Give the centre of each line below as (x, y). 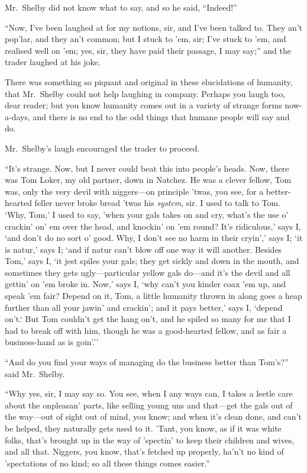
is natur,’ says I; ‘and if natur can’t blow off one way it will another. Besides (143, 249)
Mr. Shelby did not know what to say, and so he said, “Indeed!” (121, 7)
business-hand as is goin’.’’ (52, 342)
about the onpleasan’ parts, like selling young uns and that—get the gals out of (149, 405)
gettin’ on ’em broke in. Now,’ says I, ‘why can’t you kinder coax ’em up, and (146, 284)
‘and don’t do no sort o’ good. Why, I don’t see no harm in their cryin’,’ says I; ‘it (154, 238)
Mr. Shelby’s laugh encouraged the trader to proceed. (102, 148)
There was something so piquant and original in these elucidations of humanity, (149, 81)
